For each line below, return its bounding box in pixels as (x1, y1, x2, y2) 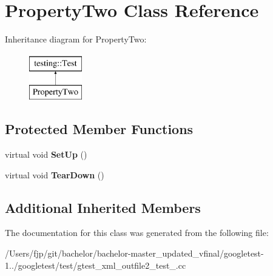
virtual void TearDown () (5, 168, 104, 181)
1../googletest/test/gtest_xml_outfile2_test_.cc (5, 258, 186, 271)
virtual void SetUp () (5, 148, 87, 161)
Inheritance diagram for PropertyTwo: (5, 33, 147, 45)
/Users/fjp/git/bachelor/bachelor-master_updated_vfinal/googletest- (5, 247, 264, 260)
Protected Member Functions (5, 119, 194, 138)
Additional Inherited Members (5, 198, 201, 217)
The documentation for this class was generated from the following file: (5, 226, 269, 239)
